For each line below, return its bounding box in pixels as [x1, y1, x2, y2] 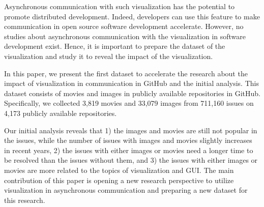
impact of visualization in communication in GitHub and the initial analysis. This [4, 78, 259, 88]
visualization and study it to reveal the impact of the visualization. [4, 50, 213, 61]
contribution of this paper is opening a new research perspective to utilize [4, 174, 234, 185]
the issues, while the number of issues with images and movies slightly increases [4, 135, 252, 145]
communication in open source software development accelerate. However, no [4, 21, 244, 32]
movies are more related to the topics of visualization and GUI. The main [4, 164, 234, 175]
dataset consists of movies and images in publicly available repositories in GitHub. [4, 87, 261, 98]
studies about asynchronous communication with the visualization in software [4, 31, 246, 41]
